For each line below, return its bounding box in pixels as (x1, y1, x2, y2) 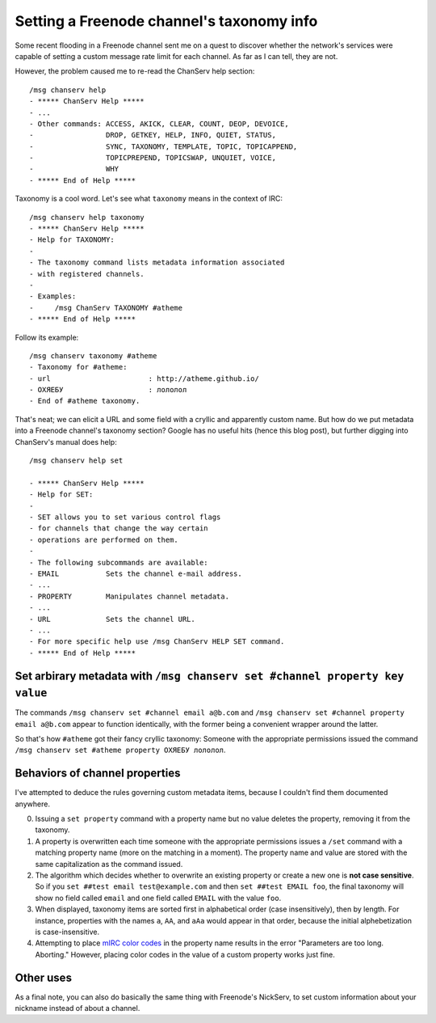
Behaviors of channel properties (15, 767, 181, 780)
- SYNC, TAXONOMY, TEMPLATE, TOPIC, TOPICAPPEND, (29, 142, 298, 151)
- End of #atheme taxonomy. (29, 396, 140, 406)
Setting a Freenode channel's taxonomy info (15, 12, 318, 30)
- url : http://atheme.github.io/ (29, 374, 260, 383)
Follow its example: (15, 332, 79, 342)
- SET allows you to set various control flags (29, 513, 221, 522)
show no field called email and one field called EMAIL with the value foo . (35, 893, 282, 903)
